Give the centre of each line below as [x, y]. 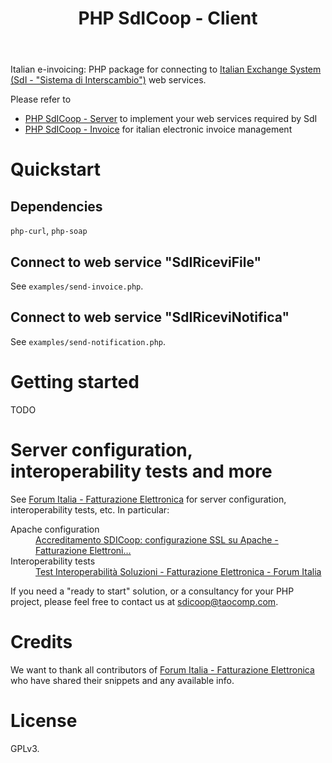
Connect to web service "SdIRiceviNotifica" [150, 317]
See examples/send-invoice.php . [77, 286]
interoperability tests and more [141, 471]
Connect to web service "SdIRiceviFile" [136, 262]
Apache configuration [55, 529]
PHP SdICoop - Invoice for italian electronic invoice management [158, 129]
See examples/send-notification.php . [88, 341]
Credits [41, 641]
